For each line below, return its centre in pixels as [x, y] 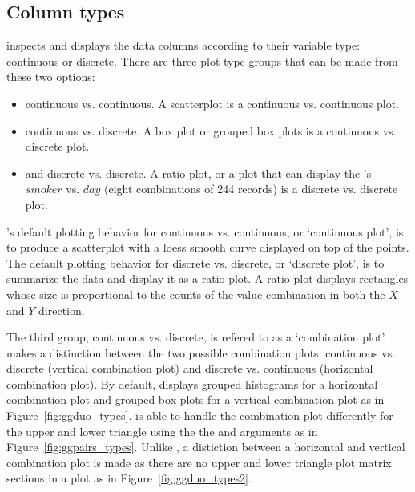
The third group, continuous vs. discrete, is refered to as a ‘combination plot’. [197, 337]
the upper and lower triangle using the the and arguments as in [162, 431]
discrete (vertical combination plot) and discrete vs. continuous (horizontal [190, 368]
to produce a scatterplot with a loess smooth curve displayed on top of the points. [208, 247]
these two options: [51, 77]
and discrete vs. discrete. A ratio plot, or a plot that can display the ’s [198, 173]
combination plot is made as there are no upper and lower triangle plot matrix [199, 462]
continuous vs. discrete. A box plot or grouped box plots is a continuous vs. [211, 130]
